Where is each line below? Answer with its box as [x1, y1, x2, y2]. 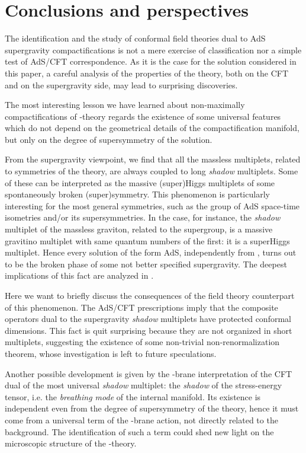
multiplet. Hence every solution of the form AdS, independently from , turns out [5, 246, 297, 259]
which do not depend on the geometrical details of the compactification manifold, [5, 122, 299, 134]
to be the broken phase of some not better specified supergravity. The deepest [5, 257, 287, 270]
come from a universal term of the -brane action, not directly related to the [5, 413, 278, 426]
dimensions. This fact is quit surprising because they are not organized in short [5, 324, 292, 336]
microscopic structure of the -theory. [5, 437, 137, 449]
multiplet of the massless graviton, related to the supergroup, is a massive [5, 223, 273, 235]
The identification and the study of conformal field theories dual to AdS [5, 32, 266, 44]
